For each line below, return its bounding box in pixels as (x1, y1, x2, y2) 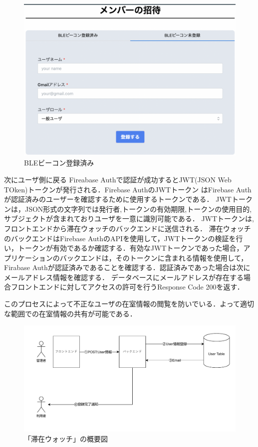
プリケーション (4, 252, 53, 263)
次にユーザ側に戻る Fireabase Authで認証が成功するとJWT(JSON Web (4, 174, 232, 184)
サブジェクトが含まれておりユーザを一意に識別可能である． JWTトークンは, (4, 213, 254, 224)
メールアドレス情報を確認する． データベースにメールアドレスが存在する (4, 272, 244, 282)
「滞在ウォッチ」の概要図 (24, 434, 108, 444)
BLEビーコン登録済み (24, 157, 94, 168)
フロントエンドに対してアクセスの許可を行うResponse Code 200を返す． (10, 282, 244, 292)
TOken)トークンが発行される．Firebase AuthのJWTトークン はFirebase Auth (4, 184, 252, 194)
